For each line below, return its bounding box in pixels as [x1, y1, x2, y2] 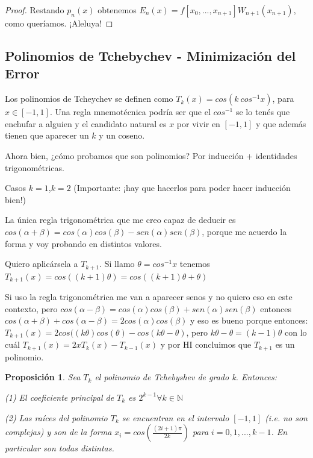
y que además [256, 117, 306, 130]
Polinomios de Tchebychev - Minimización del [5, 46, 296, 64]
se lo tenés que [235, 105, 290, 118]
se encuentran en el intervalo [122, 411, 229, 424]
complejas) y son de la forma [5, 425, 112, 438]
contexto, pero [5, 302, 58, 315]
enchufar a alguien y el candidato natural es [5, 117, 167, 130]
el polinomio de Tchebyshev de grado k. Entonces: [95, 371, 277, 383]
